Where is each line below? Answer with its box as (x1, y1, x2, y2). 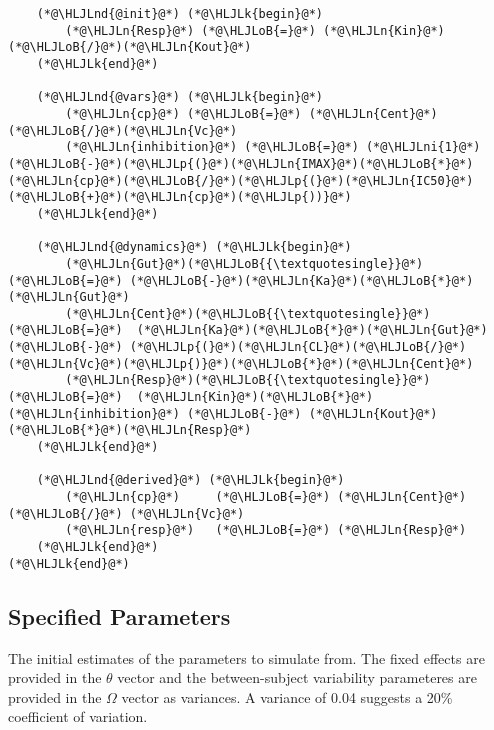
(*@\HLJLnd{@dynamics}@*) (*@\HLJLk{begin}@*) (36, 240, 352, 255)
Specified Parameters (8, 600, 231, 631)
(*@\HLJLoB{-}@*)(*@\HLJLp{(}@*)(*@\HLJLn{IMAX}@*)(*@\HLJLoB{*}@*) (8, 156, 474, 171)
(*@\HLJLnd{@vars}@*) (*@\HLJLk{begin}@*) (36, 90, 323, 105)
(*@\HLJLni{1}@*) (365, 140, 481, 155)
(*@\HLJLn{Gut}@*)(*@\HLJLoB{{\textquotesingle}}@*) (65, 256, 424, 271)
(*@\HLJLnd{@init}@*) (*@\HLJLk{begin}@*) (36, 7, 323, 21)
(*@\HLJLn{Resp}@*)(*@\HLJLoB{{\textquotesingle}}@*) (65, 373, 431, 388)
